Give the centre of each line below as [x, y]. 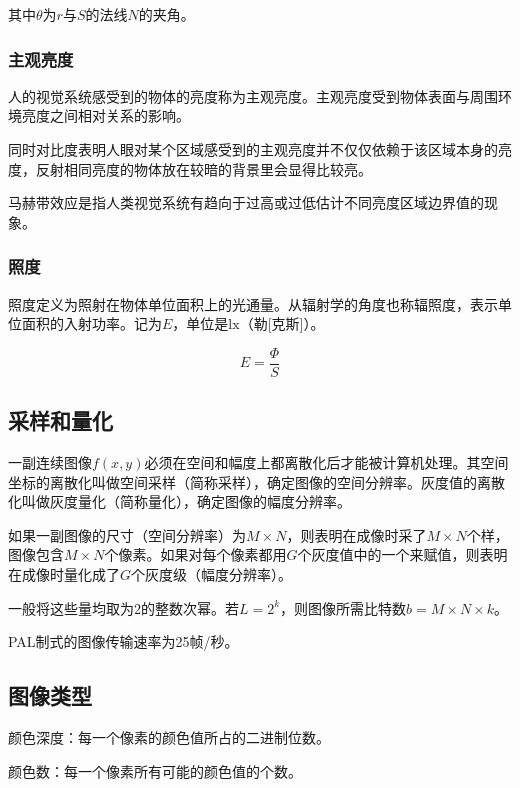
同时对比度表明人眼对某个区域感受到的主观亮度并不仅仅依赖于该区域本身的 [253, 149]
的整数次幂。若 [190, 607]
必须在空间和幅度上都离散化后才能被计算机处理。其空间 [326, 462]
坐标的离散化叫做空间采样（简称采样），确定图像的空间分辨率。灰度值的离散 [256, 481]
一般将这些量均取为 [71, 607]
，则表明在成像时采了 [356, 534]
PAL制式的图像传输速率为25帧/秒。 [123, 641]
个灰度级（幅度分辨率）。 [212, 574]
